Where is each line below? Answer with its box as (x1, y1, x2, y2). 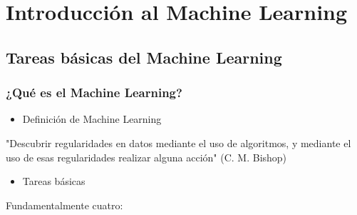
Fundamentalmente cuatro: (6, 197, 123, 212)
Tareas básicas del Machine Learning (6, 46, 282, 68)
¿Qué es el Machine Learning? (6, 84, 182, 101)
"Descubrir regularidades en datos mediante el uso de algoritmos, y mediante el (6, 135, 351, 150)
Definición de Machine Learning (22, 111, 162, 126)
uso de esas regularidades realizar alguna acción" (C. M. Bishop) (6, 149, 287, 164)
